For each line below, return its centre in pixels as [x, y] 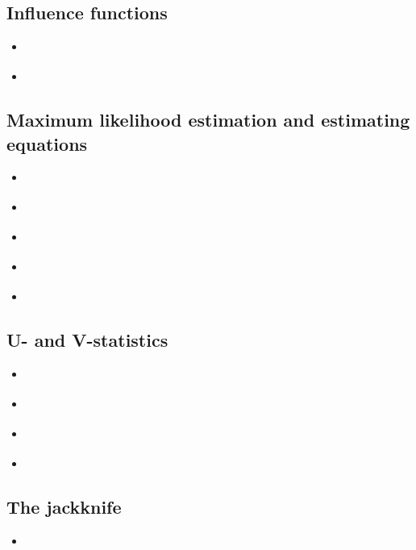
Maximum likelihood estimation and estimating [208, 120]
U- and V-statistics [87, 340]
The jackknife [64, 507]
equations [47, 143]
